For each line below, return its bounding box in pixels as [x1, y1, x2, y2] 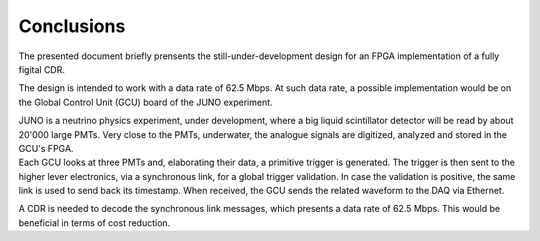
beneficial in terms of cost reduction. [18, 216, 171, 229]
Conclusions [18, 15, 126, 37]
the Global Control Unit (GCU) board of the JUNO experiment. [18, 96, 274, 108]
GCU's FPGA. [18, 142, 74, 154]
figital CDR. [18, 63, 65, 75]
